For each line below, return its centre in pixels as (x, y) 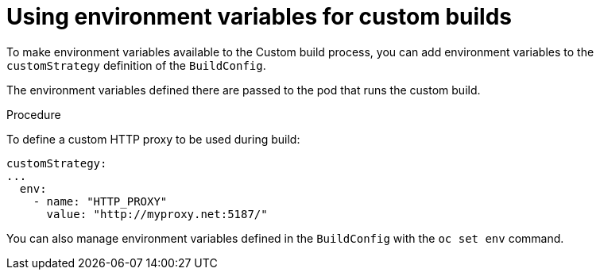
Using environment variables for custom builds (259, 17)
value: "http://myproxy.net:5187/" (157, 214)
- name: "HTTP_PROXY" (100, 201)
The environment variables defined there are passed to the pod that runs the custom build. (244, 90)
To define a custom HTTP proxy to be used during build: (153, 139)
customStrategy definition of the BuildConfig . (136, 65)
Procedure (34, 114)
